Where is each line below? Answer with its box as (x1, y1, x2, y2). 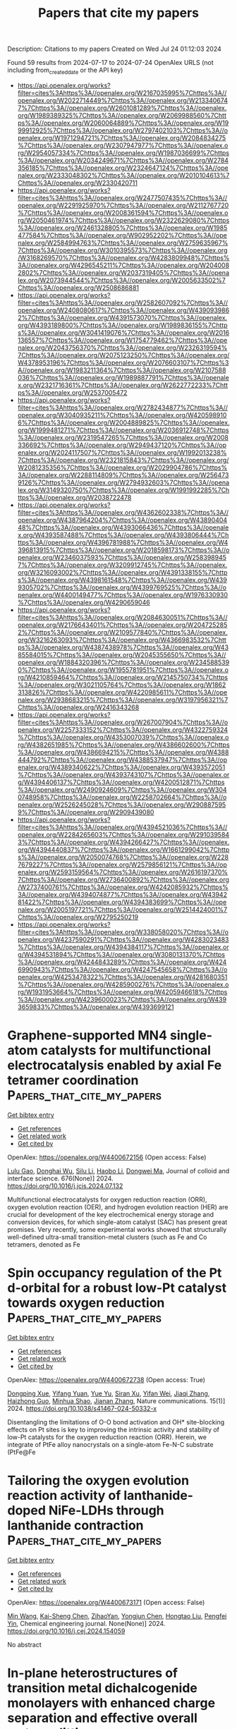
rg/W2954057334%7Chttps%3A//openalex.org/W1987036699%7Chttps (17, 148, 229, 157)
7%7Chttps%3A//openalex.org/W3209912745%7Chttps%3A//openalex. (17, 561, 228, 569)
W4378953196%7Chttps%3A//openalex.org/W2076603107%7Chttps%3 (17, 358, 229, 367)
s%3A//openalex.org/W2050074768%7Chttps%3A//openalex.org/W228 (17, 853, 229, 861)
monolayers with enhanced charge (7, 1694, 216, 1711)
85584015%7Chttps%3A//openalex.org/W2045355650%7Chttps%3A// (17, 650, 226, 659)
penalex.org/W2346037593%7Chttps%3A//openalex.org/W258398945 (17, 553, 227, 561)
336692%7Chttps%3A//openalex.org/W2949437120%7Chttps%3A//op (17, 441, 227, 449)
